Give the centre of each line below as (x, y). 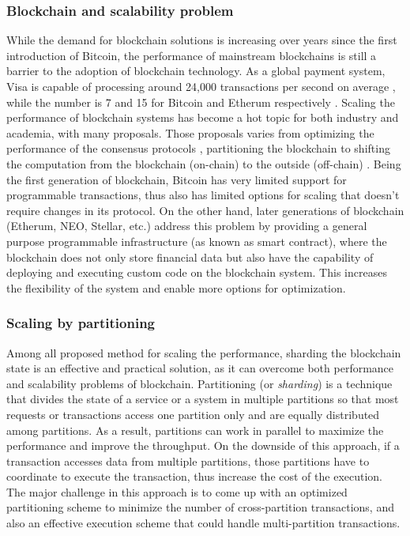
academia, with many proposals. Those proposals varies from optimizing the (190, 132)
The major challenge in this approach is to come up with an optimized (177, 491)
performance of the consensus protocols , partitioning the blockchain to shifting (198, 148)
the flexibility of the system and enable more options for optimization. (176, 287)
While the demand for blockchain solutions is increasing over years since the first (202, 40)
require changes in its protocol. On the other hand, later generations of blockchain (205, 210)
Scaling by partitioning (81, 323)
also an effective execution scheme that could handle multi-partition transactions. (203, 523)
